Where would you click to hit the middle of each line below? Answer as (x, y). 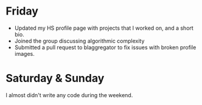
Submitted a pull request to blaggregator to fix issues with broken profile (105, 47)
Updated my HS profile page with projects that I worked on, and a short (104, 28)
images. (24, 53)
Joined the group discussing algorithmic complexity (79, 41)
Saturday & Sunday (55, 79)
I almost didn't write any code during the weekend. (69, 95)
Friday (22, 11)
